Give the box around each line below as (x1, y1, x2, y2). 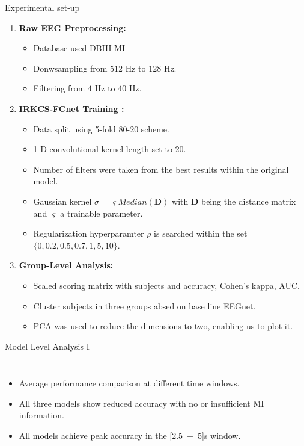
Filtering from (33, 82, 85, 94)
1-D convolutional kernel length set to (33, 143, 172, 155)
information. (19, 409, 64, 421)
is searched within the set (154, 227, 248, 240)
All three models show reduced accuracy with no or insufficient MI (19, 397, 264, 409)
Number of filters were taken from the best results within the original (33, 163, 289, 175)
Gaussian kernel (33, 194, 92, 207)
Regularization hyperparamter (33, 227, 144, 240)
